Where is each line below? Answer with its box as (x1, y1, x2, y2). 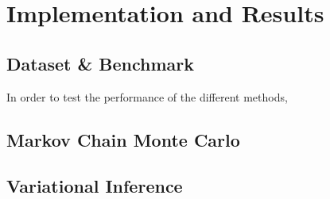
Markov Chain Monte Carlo (6, 127, 240, 151)
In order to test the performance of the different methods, (6, 88, 288, 105)
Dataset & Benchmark (6, 51, 194, 75)
